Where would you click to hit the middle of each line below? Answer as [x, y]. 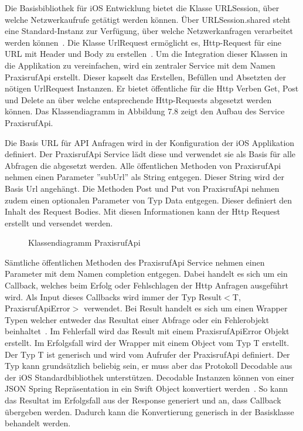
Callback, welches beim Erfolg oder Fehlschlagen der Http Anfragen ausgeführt [147, 285]
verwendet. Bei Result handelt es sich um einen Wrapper [185, 308]
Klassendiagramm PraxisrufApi [84, 242]
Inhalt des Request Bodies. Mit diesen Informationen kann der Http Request [143, 211]
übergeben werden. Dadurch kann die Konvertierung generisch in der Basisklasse [149, 411]
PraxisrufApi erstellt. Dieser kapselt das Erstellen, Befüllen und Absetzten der [145, 77]
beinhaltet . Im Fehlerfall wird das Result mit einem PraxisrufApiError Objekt [147, 331]
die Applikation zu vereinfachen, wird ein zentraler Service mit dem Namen [140, 65]
